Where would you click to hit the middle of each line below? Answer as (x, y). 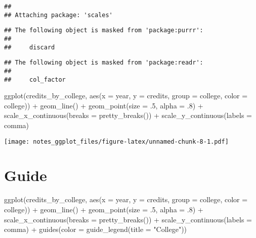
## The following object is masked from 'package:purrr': (104, 31)
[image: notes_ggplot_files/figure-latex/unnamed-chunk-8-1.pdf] (116, 141)
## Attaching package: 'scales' (58, 15)
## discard (30, 47)
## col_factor (35, 79)
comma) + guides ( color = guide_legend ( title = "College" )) (96, 229)
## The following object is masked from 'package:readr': (104, 63)
